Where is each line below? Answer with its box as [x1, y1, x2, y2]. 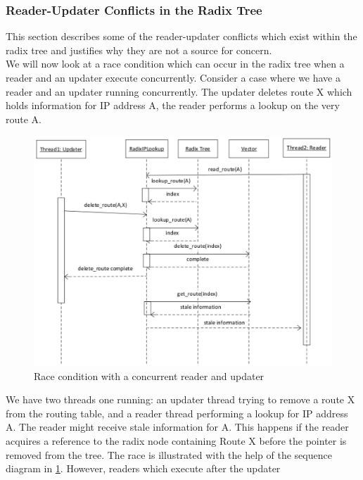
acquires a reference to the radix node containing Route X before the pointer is [6, 434, 347, 448]
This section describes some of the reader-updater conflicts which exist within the [6, 29, 357, 44]
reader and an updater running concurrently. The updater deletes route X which [6, 84, 352, 99]
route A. [6, 111, 42, 126]
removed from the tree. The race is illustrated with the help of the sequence [6, 447, 332, 462]
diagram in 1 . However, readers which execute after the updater [6, 461, 281, 476]
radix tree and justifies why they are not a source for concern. [6, 42, 272, 57]
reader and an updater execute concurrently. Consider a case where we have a [6, 70, 340, 84]
